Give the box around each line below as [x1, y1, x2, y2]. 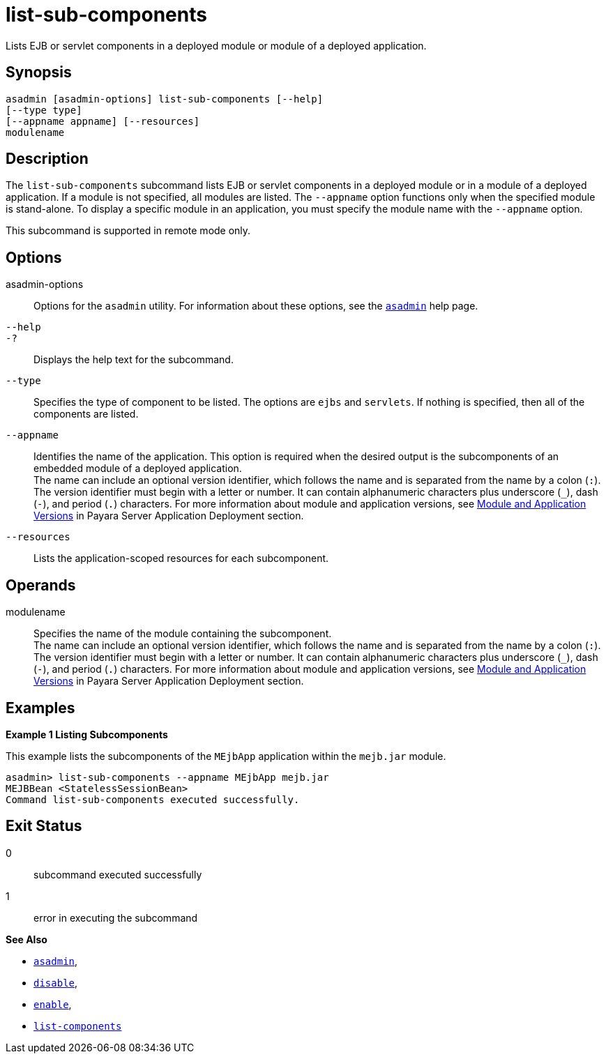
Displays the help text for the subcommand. [33, 353, 234, 366]
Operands [6, 576, 76, 594]
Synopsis [6, 63, 72, 82]
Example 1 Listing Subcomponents [6, 728, 168, 740]
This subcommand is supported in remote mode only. [6, 224, 251, 237]
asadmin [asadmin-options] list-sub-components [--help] [6, 93, 324, 105]
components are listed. [33, 408, 139, 420]
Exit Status [6, 817, 82, 835]
